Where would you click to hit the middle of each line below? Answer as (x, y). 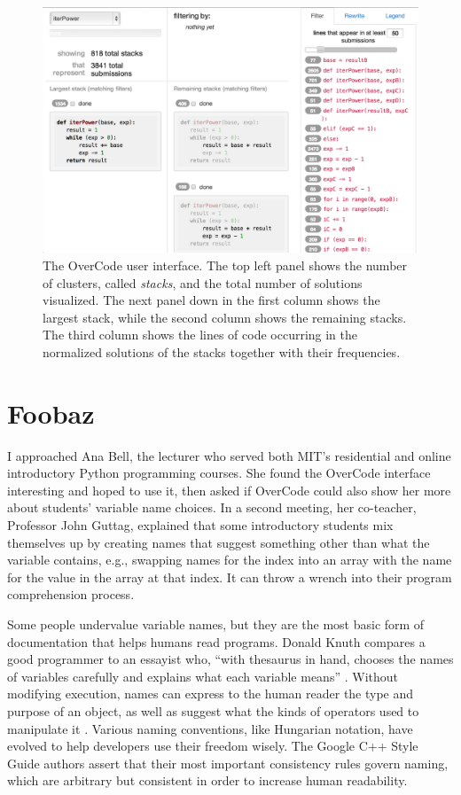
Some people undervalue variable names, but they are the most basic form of (216, 624)
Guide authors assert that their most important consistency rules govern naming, (228, 763)
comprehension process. (71, 594)
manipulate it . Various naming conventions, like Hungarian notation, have (210, 728)
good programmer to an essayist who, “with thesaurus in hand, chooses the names (230, 659)
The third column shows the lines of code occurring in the (200, 335)
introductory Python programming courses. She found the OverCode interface (219, 473)
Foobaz (51, 413)
